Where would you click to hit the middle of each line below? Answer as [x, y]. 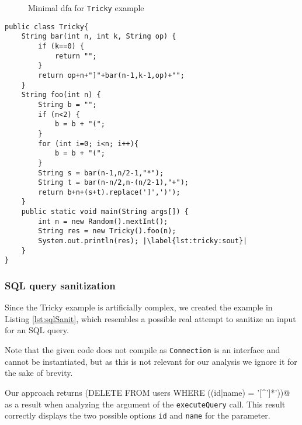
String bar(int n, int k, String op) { [99, 37]
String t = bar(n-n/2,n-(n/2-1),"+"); [113, 183]
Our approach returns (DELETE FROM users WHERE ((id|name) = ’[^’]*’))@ [147, 392]
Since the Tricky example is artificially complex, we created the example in [139, 307]
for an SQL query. [37, 330]
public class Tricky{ [47, 27]
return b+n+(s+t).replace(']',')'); [109, 192]
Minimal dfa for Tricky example [86, 8]
